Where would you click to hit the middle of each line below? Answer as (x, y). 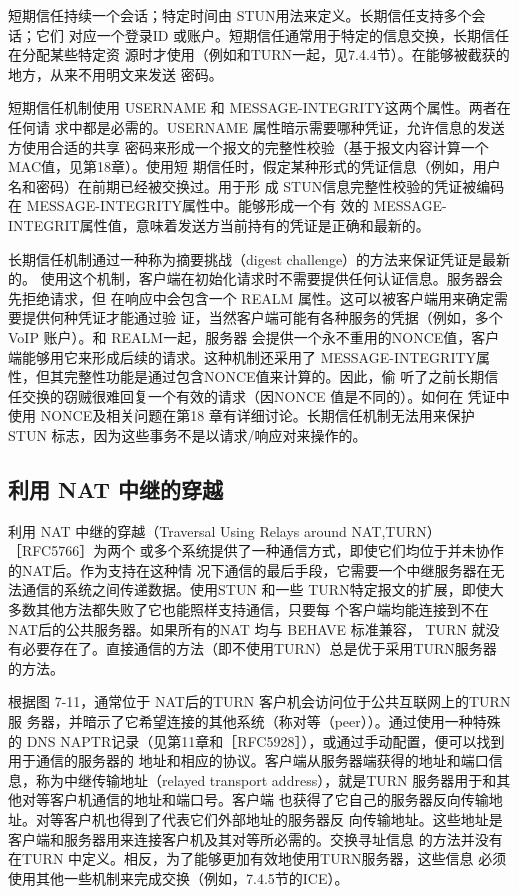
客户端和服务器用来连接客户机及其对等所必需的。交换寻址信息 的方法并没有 (255, 838)
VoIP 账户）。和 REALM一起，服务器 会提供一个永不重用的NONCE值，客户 (254, 336)
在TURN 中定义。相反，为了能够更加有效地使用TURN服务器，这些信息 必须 (257, 858)
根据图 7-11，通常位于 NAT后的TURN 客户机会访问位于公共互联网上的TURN (259, 701)
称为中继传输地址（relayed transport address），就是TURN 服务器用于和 (266, 779)
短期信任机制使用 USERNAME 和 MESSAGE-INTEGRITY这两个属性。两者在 (259, 107)
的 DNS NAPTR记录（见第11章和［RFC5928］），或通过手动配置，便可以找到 (256, 740)
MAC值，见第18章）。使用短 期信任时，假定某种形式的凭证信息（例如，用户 (254, 166)
